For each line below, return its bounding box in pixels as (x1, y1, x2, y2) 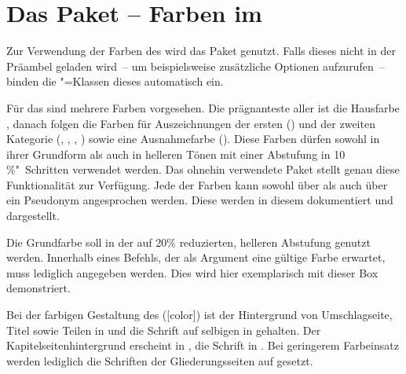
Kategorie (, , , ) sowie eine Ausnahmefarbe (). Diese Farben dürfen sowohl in (6, 130, 380, 147)
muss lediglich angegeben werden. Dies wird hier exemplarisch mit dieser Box (6, 264, 379, 280)
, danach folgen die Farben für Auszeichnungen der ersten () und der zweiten (6, 115, 375, 131)
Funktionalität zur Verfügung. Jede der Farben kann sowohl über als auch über (6, 176, 388, 192)
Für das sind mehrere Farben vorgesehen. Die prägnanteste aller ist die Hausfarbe (6, 99, 400, 115)
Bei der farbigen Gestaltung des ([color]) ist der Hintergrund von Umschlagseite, (6, 306, 393, 323)
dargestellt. (6, 207, 60, 224)
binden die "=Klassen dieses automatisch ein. (6, 73, 224, 90)
